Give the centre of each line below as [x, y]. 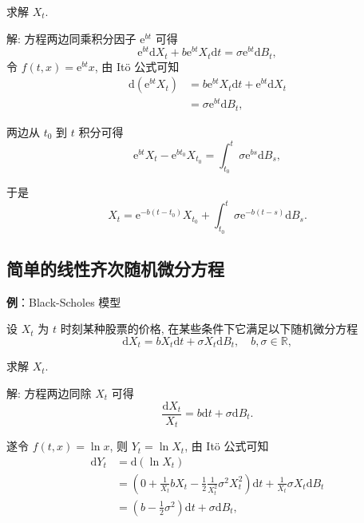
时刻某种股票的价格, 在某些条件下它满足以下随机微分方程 [209, 329]
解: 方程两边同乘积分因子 [71, 38]
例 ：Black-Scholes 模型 [64, 301]
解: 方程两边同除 [49, 392]
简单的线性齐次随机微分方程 [115, 268]
